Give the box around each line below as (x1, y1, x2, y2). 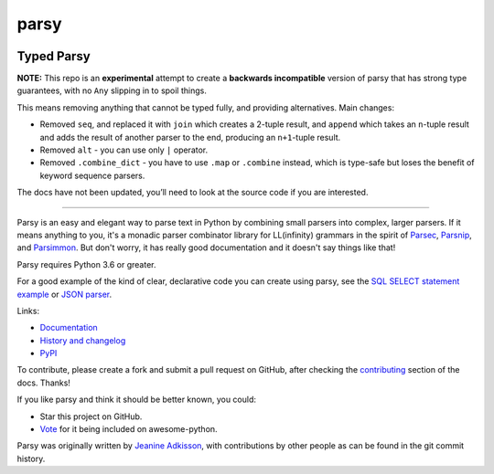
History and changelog (39, 334, 126, 346)
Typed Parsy (16, 48, 91, 64)
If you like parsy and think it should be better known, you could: (16, 394, 256, 406)
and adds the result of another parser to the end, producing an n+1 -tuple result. (39, 132, 341, 142)
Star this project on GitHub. (39, 411, 143, 422)
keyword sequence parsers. (39, 170, 145, 181)
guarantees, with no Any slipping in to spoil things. (16, 85, 208, 96)
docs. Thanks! (16, 377, 70, 388)
